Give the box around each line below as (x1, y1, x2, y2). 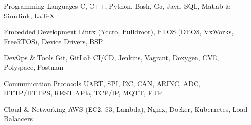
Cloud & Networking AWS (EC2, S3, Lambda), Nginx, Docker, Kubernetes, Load (4, 104, 248, 114)
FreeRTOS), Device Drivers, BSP (4, 36, 103, 46)
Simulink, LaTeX (4, 10, 54, 20)
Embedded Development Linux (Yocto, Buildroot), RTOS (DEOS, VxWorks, (4, 27, 233, 37)
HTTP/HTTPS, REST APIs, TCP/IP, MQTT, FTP (4, 88, 162, 98)
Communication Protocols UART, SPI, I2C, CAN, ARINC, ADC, (4, 78, 200, 88)
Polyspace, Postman (4, 62, 64, 72)
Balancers (4, 113, 33, 124)
